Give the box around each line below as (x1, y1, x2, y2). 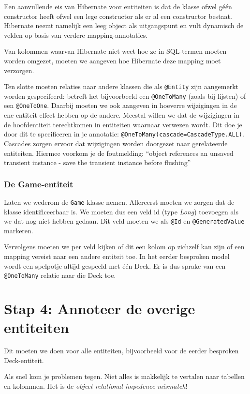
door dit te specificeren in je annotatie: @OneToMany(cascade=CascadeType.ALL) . (4, 129, 244, 139)
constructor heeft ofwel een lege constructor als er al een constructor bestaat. (4, 11, 232, 21)
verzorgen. (4, 65, 34, 75)
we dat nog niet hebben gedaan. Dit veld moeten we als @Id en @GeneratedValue (4, 216, 245, 226)
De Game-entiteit (4, 178, 74, 190)
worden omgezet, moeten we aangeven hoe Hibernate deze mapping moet (4, 55, 221, 65)
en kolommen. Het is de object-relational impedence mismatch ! (4, 381, 188, 391)
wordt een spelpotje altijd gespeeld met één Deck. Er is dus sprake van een (4, 260, 226, 271)
